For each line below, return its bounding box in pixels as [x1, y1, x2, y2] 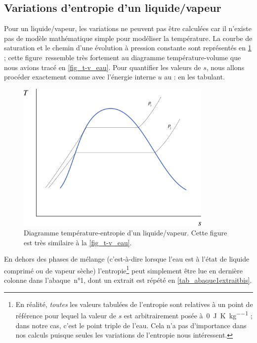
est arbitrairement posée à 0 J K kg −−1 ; [124, 309, 253, 320]
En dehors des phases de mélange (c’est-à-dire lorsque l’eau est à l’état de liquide [4, 254, 250, 264]
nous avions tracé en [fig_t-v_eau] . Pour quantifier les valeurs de [4, 62, 201, 72]
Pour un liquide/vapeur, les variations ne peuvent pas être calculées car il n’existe [4, 23, 252, 34]
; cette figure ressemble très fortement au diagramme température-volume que [4, 52, 241, 62]
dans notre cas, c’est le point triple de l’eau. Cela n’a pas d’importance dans [15, 320, 247, 330]
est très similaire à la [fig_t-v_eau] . [24, 237, 132, 247]
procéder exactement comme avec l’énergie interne [4, 72, 156, 82]
